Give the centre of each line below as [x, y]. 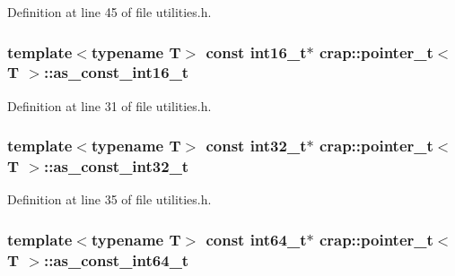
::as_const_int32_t [116, 166]
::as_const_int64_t [116, 259]
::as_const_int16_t [116, 72]
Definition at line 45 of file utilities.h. [109, 12]
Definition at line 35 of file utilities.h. [109, 199]
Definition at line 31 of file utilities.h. [109, 105]
